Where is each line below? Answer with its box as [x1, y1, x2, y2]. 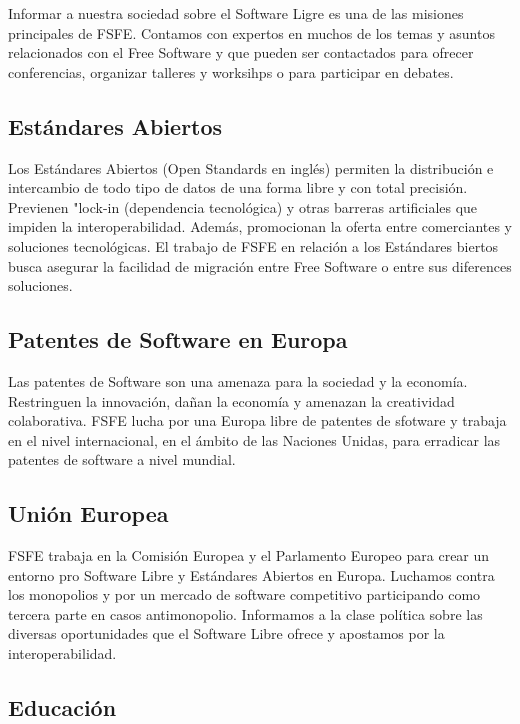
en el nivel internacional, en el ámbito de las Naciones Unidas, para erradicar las [8, 429, 501, 450]
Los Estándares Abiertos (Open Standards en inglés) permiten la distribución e [8, 157, 494, 178]
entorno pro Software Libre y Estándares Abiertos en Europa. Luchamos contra [8, 564, 495, 585]
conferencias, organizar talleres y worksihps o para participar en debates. [8, 61, 454, 82]
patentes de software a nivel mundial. [8, 449, 236, 470]
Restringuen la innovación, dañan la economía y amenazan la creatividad [8, 390, 455, 411]
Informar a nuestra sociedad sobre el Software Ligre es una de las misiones [8, 3, 464, 23]
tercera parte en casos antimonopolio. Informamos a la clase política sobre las [8, 603, 483, 624]
